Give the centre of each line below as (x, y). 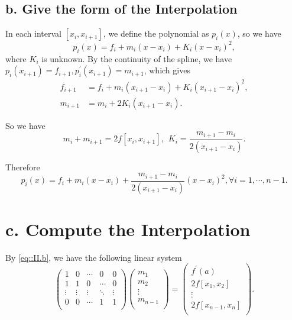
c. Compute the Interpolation (128, 229)
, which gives (167, 70)
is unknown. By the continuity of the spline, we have (137, 58)
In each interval (33, 33)
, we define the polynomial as (156, 33)
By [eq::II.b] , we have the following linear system (94, 257)
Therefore (23, 167)
